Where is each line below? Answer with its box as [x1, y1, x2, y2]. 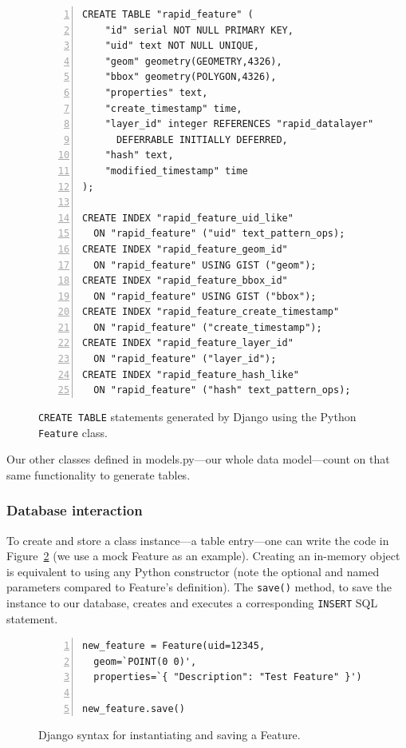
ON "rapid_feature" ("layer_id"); [93, 353, 277, 365]
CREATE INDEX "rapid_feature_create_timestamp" [82, 306, 340, 318]
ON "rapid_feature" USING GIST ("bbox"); [93, 290, 317, 302]
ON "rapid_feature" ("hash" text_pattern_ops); [93, 384, 351, 396]
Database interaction [6, 500, 143, 520]
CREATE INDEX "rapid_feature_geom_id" [82, 243, 288, 255]
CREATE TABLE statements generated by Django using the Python [38, 408, 357, 424]
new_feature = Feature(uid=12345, [82, 640, 266, 652]
